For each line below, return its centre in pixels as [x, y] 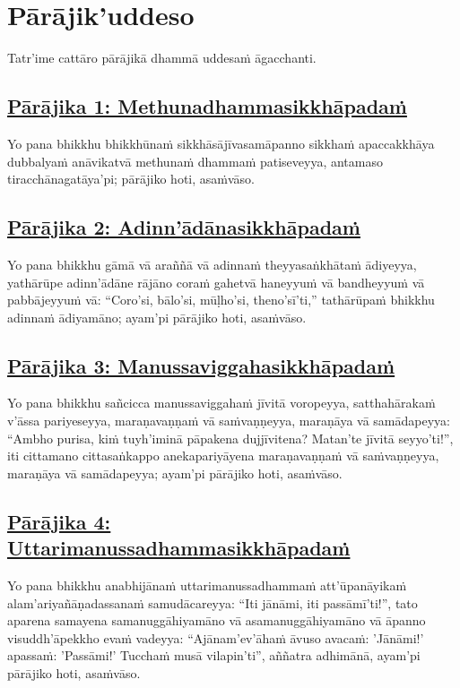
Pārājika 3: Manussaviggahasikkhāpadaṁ [201, 365]
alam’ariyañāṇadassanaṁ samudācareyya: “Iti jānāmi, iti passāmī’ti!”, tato [213, 602]
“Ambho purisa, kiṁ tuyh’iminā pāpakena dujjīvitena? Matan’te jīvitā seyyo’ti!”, [230, 438]
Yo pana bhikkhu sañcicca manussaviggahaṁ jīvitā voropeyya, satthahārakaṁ [221, 403]
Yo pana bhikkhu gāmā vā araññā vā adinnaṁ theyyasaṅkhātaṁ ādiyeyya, [212, 264]
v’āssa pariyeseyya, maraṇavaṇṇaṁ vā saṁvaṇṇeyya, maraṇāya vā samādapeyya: [229, 421]
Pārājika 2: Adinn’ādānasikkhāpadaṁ [184, 227]
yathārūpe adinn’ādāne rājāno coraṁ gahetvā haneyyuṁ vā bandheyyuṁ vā [216, 282]
